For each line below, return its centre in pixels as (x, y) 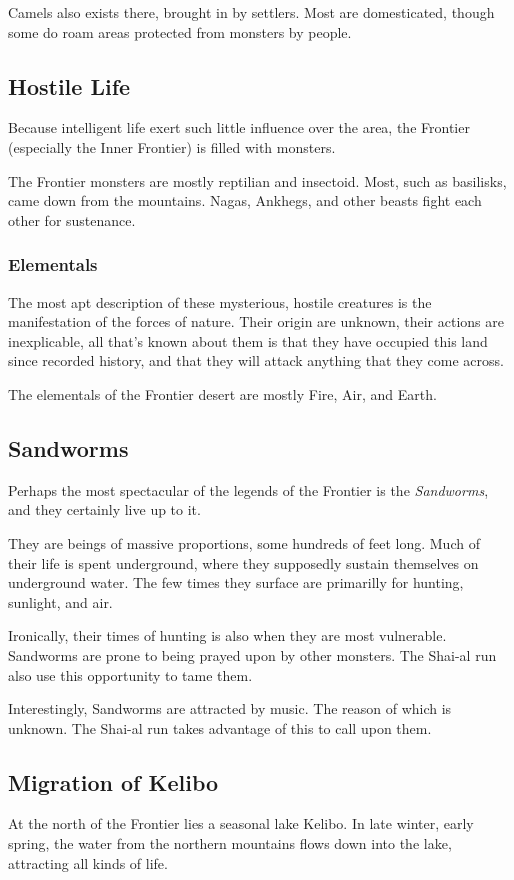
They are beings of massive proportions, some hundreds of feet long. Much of (244, 542)
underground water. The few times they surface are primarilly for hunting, (236, 582)
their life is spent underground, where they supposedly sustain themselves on (243, 562)
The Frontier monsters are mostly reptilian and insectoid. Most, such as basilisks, (257, 180)
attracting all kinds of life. (88, 862)
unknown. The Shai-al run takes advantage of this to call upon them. (220, 727)
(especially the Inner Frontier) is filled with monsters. (172, 146)
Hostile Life (69, 85)
